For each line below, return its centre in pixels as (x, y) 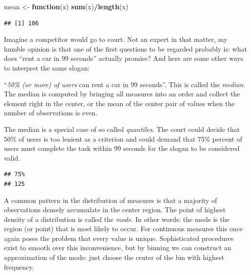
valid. (12, 157)
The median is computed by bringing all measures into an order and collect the (122, 94)
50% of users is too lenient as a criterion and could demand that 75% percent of (123, 138)
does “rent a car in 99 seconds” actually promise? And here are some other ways (124, 58)
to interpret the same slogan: (47, 67)
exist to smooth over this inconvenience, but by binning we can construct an (118, 247)
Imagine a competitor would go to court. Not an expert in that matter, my (116, 39)
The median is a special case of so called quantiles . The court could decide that (122, 129)
